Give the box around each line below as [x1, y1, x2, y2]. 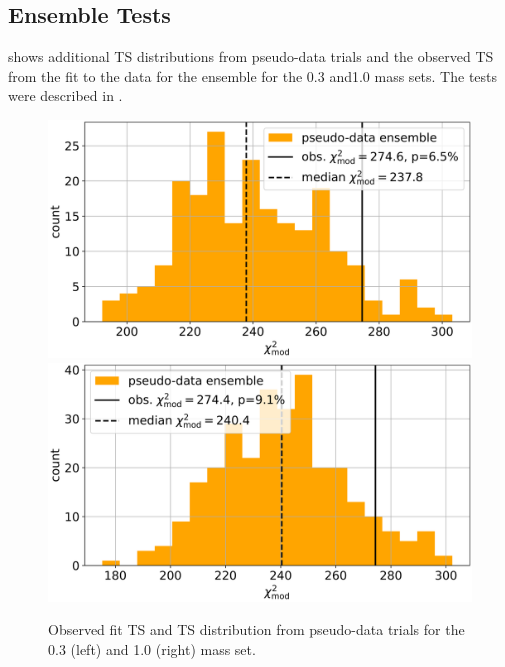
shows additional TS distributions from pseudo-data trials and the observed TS [8, 46, 494, 67]
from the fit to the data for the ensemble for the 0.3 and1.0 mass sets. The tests [8, 65, 498, 86]
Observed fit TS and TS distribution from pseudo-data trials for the [48, 619, 465, 640]
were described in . [8, 85, 123, 106]
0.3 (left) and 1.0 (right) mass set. [48, 638, 256, 659]
